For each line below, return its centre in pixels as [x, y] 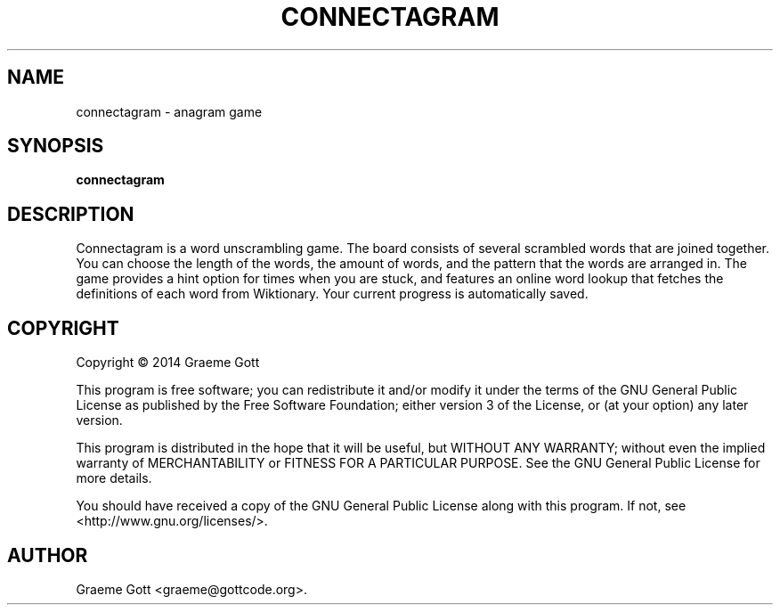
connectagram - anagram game [169, 111]
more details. [114, 478]
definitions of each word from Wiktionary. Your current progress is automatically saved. [332, 294]
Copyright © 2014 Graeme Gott [168, 363]
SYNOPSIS [56, 146]
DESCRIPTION [71, 214]
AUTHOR [48, 555]
